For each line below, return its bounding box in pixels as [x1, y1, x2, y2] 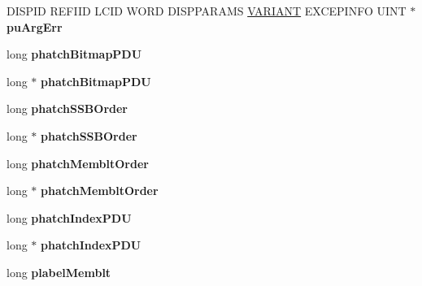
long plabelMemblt [7, 263, 111, 280]
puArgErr [7, 18, 63, 35]
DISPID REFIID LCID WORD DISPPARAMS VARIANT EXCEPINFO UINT [7, 2, 407, 19]
